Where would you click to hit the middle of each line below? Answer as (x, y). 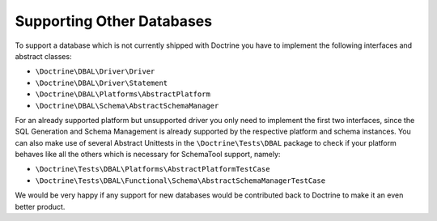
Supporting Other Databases (114, 21)
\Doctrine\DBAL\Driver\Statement (102, 83)
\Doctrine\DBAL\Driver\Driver (95, 72)
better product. (40, 206)
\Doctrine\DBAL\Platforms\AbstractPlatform (123, 94)
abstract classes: (43, 56)
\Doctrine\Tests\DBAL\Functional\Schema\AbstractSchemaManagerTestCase (180, 181)
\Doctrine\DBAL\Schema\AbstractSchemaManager (127, 106)
